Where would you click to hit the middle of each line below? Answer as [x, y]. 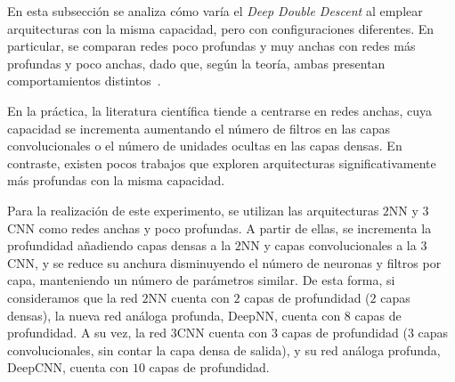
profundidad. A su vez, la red [87, 333]
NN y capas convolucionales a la [329, 245]
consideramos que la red [73, 297]
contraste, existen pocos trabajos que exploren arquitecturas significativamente [222, 163]
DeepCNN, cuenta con [68, 367]
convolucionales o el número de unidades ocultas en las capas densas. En [205, 146]
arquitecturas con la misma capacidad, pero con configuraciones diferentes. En [221, 28]
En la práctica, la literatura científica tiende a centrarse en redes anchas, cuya [220, 110]
